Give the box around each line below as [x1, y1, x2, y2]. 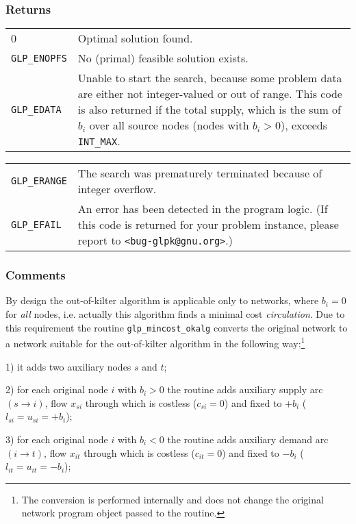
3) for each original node [5, 432, 108, 446]
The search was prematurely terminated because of [77, 165, 322, 182]
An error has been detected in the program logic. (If [77, 201, 328, 217]
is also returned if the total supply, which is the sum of [77, 101, 341, 118]
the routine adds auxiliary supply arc [167, 382, 323, 397]
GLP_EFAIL [11, 219, 62, 230]
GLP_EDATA [11, 103, 62, 115]
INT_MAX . [77, 133, 120, 149]
